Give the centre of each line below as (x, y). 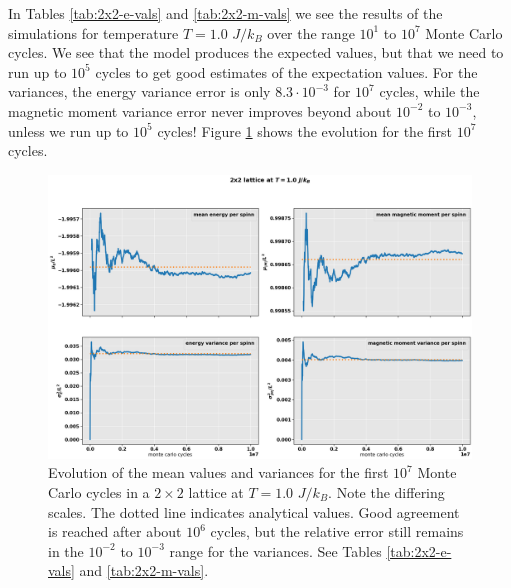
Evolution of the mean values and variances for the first (218, 472)
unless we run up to (68, 130)
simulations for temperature (93, 32)
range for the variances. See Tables (275, 550)
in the (66, 550)
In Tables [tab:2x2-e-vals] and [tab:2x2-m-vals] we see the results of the (225, 13)
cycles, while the (429, 91)
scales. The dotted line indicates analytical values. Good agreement (254, 511)
